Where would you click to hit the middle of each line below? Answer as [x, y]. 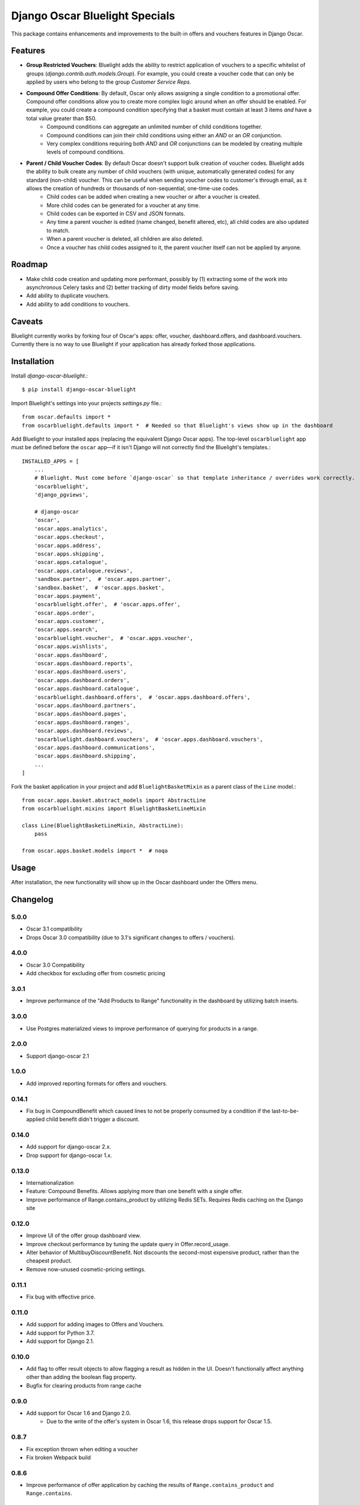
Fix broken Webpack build [59, 1457]
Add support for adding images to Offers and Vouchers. [95, 1324]
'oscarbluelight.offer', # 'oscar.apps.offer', [107, 604]
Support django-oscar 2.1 [58, 1056]
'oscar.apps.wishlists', [71, 647]
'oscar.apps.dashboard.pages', [80, 714]
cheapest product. [49, 1261]
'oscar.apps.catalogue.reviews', [84, 571]
